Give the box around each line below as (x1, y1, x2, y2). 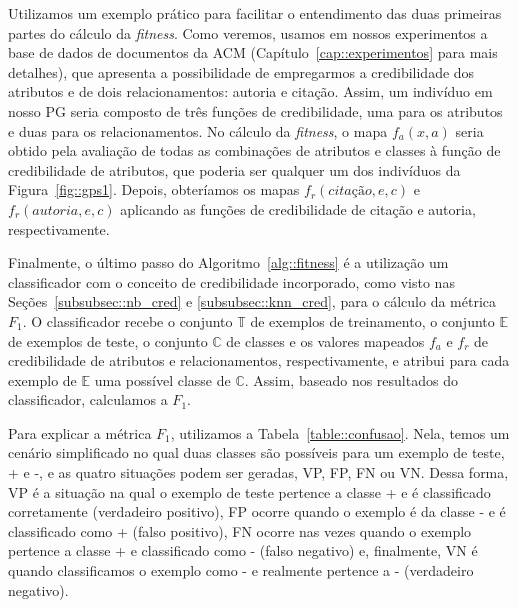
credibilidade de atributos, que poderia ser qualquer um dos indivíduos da (8, 159, 461, 180)
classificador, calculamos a (8, 389, 168, 410)
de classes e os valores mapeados (226, 330, 425, 351)
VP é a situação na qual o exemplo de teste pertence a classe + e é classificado (8, 481, 491, 502)
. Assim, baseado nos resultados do (244, 369, 458, 390)
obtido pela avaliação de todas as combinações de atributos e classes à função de (8, 140, 501, 161)
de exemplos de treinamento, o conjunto (250, 310, 495, 331)
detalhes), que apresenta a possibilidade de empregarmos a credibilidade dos (8, 61, 475, 82)
